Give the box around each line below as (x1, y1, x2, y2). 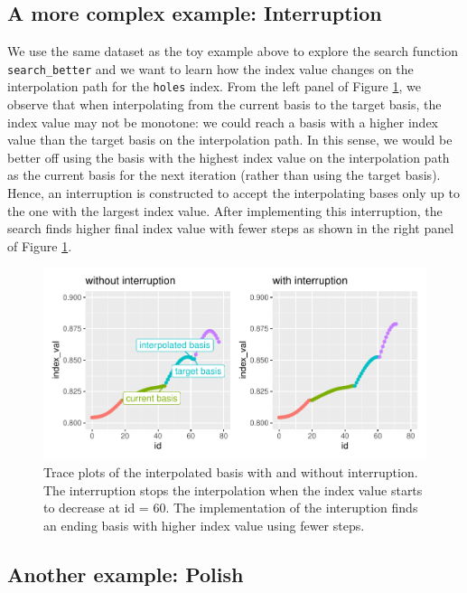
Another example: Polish (7, 560, 244, 588)
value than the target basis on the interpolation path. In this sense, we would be (7, 130, 453, 149)
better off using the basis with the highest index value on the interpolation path (7, 147, 450, 166)
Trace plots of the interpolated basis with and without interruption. (43, 463, 418, 482)
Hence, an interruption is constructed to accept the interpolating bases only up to (7, 184, 460, 202)
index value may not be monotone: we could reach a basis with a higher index (7, 112, 438, 131)
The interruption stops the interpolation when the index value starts (43, 480, 423, 499)
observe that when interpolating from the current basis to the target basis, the (7, 95, 442, 114)
